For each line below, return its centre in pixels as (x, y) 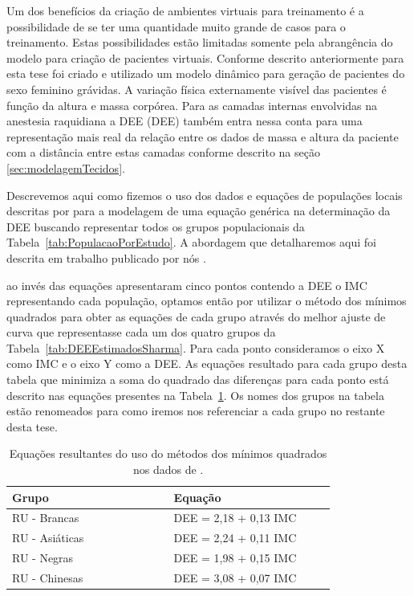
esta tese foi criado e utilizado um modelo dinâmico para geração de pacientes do (206, 73)
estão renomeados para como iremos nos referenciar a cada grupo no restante (196, 411)
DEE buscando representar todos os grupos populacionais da (156, 226)
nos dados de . (168, 469)
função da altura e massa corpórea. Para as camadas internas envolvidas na (192, 105)
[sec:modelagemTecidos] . (66, 167)
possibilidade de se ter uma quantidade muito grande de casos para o (176, 26)
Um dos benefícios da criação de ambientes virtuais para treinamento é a (185, 10)
